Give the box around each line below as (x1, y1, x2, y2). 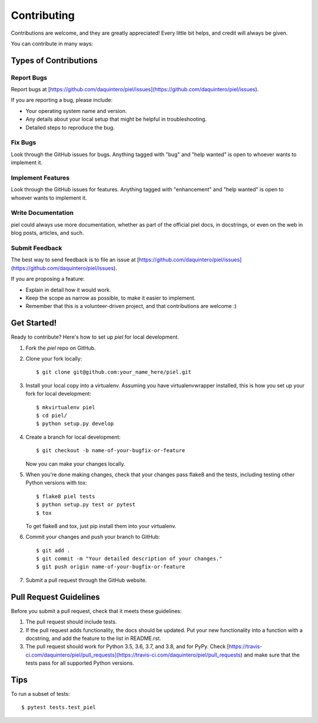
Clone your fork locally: (25, 355, 82, 362)
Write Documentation (11, 209, 74, 217)
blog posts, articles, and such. (11, 230, 84, 237)
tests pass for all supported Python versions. (25, 659, 135, 666)
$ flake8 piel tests (36, 493, 95, 500)
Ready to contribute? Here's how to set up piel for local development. (11, 333, 180, 341)
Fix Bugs (11, 138, 37, 147)
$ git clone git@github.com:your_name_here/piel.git (36, 369, 191, 376)
